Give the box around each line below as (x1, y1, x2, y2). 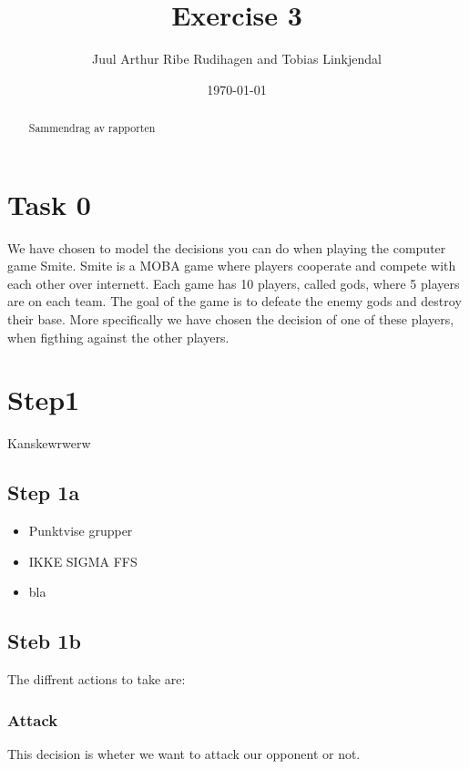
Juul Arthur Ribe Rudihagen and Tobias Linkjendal (92, 49, 382, 68)
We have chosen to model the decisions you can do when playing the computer (7, 238, 446, 257)
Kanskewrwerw (7, 434, 91, 453)
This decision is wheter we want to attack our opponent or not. (7, 743, 361, 763)
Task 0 (7, 185, 91, 222)
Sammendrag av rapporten (28, 120, 156, 136)
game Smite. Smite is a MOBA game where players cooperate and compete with (7, 256, 456, 275)
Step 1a (7, 478, 80, 507)
